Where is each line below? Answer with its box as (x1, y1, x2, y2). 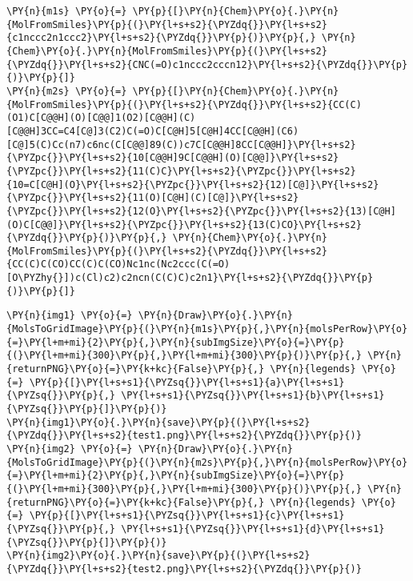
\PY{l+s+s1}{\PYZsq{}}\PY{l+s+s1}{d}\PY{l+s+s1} (121, 523, 385, 535)
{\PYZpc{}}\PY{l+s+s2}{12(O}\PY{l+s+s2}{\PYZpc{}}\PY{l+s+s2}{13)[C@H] (6, 205, 396, 217)
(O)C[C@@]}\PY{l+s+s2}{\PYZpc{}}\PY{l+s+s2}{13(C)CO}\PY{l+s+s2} (6, 218, 362, 230)
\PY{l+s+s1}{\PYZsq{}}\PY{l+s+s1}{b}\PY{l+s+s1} (121, 390, 385, 402)
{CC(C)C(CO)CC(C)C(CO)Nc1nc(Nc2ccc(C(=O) (6, 258, 231, 270)
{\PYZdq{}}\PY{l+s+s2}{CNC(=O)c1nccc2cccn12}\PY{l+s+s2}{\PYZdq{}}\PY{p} (6, 58, 408, 70)
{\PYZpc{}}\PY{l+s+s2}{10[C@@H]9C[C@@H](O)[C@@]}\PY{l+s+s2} (6, 152, 339, 164)
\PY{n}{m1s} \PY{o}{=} (6, 6, 127, 17)
